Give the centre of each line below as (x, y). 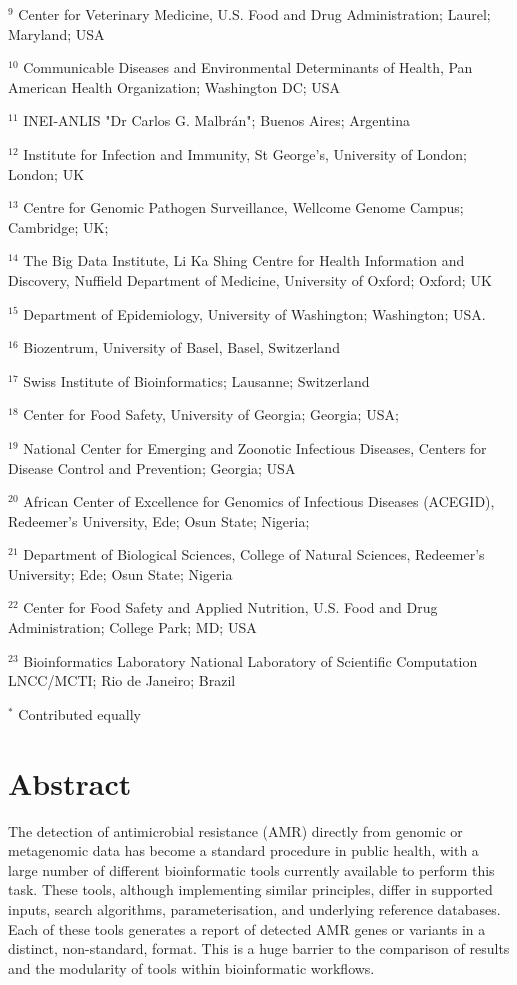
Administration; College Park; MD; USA (132, 627)
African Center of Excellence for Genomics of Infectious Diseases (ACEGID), (259, 501)
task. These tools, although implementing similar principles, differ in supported (250, 889)
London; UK (46, 173)
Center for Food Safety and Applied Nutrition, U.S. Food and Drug (230, 607)
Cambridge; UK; (58, 226)
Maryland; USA (56, 33)
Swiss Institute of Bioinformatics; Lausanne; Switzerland (196, 380)
